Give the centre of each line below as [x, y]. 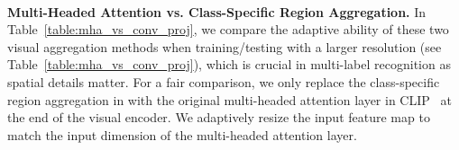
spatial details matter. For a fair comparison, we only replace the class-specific [224, 81]
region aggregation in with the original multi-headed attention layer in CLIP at [229, 99]
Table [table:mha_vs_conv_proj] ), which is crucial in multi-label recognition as [229, 64]
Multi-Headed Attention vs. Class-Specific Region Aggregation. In [217, 11]
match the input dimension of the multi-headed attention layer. [182, 134]
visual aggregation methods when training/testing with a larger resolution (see [225, 46]
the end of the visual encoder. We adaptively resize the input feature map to [219, 117]
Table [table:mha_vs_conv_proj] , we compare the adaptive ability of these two [228, 29]
